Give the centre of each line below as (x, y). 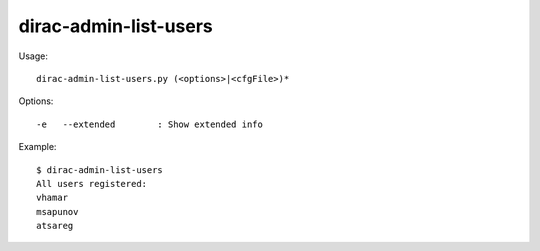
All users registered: (92, 183)
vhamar (52, 198)
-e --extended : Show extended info (150, 124)
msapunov (57, 211)
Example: (37, 147)
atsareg (55, 226)
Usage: (33, 56)
